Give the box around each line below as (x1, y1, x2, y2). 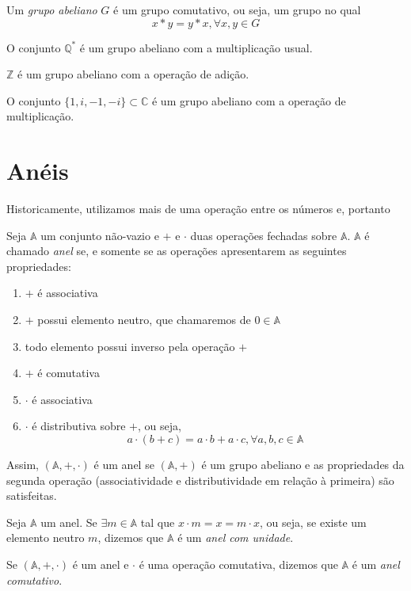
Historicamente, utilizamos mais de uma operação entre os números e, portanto (6, 200, 390, 217)
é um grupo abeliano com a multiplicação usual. (79, 39, 313, 55)
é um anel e (72, 556, 129, 572)
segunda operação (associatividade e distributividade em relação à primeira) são (6, 471, 394, 488)
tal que (140, 513, 175, 530)
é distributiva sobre (32, 418, 126, 434)
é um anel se (93, 456, 154, 473)
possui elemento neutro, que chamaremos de (37, 311, 251, 328)
